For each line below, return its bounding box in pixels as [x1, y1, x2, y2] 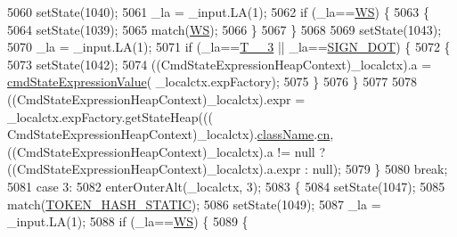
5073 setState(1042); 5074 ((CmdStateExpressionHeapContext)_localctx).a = [7, 54, 432, 73]
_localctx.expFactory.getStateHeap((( [7, 107, 213, 126]
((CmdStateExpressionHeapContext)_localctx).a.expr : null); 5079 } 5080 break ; [7, 159, 448, 178]
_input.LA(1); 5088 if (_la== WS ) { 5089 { [7, 212, 249, 231]
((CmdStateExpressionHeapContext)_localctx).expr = [7, 89, 306, 108]
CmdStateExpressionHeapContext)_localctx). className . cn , [7, 125, 334, 143]
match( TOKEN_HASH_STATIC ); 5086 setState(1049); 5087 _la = [7, 194, 381, 213]
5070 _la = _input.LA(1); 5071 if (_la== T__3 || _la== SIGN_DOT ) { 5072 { [7, 37, 451, 56]
